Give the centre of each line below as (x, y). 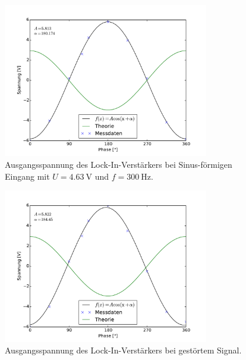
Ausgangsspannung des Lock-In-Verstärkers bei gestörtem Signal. (123, 350)
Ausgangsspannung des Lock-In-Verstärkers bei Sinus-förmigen (119, 164)
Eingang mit (27, 176)
